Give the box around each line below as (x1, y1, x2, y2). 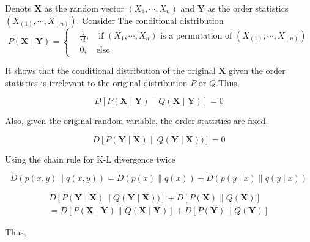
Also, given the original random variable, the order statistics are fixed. (5, 114, 268, 127)
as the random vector (44, 2, 124, 14)
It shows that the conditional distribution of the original (5, 64, 216, 77)
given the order (229, 64, 286, 77)
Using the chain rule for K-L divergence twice (5, 152, 175, 165)
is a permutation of (160, 31, 232, 40)
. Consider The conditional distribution (76, 13, 224, 26)
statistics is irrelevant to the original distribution (5, 76, 188, 89)
